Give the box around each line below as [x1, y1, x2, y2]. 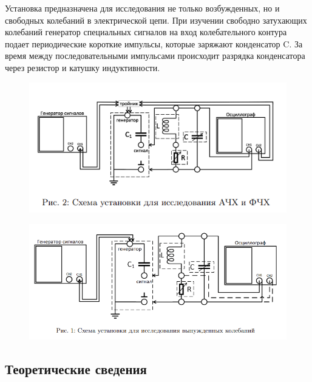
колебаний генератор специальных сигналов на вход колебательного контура [5, 26, 287, 38]
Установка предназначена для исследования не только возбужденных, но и [5, 2, 280, 14]
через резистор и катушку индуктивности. [5, 61, 160, 73]
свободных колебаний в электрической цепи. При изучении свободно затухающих [5, 13, 307, 26]
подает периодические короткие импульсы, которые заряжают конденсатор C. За [5, 37, 303, 50]
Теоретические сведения [5, 360, 147, 378]
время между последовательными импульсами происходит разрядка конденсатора [5, 49, 305, 62]
